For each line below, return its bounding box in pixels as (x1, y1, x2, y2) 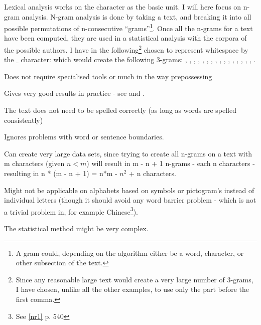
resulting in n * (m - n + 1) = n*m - (4, 168, 117, 179)
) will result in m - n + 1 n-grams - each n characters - (86, 158, 255, 169)
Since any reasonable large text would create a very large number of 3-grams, (16, 274, 253, 284)
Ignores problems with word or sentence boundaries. (4, 131, 164, 142)
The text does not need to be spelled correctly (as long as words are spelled (4, 105, 236, 115)
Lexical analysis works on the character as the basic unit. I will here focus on (4, 2, 241, 12)
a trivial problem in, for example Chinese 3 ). (4, 205, 139, 217)
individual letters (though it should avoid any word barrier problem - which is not (4, 195, 256, 205)
